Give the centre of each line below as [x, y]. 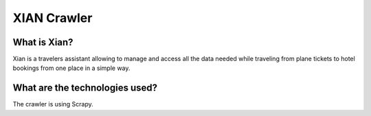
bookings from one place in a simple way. [71, 68]
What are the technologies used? [85, 88]
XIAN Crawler [53, 18]
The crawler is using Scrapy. [53, 104]
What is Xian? [43, 42]
